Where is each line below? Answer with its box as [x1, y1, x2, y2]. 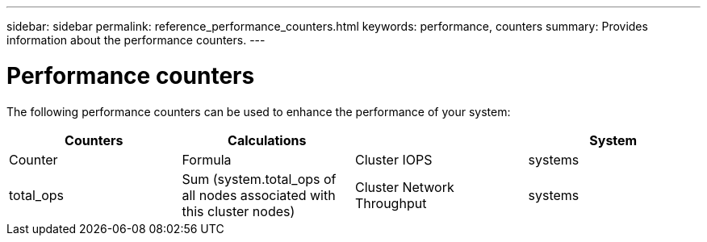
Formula [182, 151, 232, 168]
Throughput [355, 194, 427, 211]
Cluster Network [355, 178, 454, 195]
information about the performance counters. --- [6, 33, 266, 47]
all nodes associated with [182, 186, 336, 203]
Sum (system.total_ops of [182, 170, 337, 187]
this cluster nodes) [182, 202, 295, 219]
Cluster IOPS [355, 151, 433, 168]
